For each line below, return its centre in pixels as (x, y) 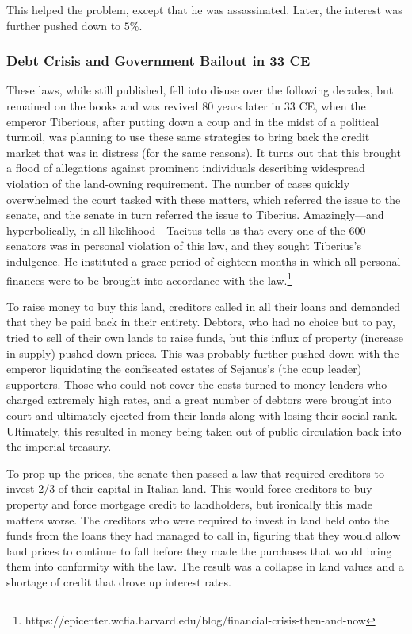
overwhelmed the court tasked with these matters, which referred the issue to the (204, 199)
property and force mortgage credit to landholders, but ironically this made (190, 503)
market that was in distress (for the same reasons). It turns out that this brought (204, 152)
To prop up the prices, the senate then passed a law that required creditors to (195, 473)
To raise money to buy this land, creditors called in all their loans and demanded (204, 306)
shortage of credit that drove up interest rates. (119, 581)
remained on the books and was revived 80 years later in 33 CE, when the (186, 106)
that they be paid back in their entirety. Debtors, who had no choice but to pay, (201, 322)
